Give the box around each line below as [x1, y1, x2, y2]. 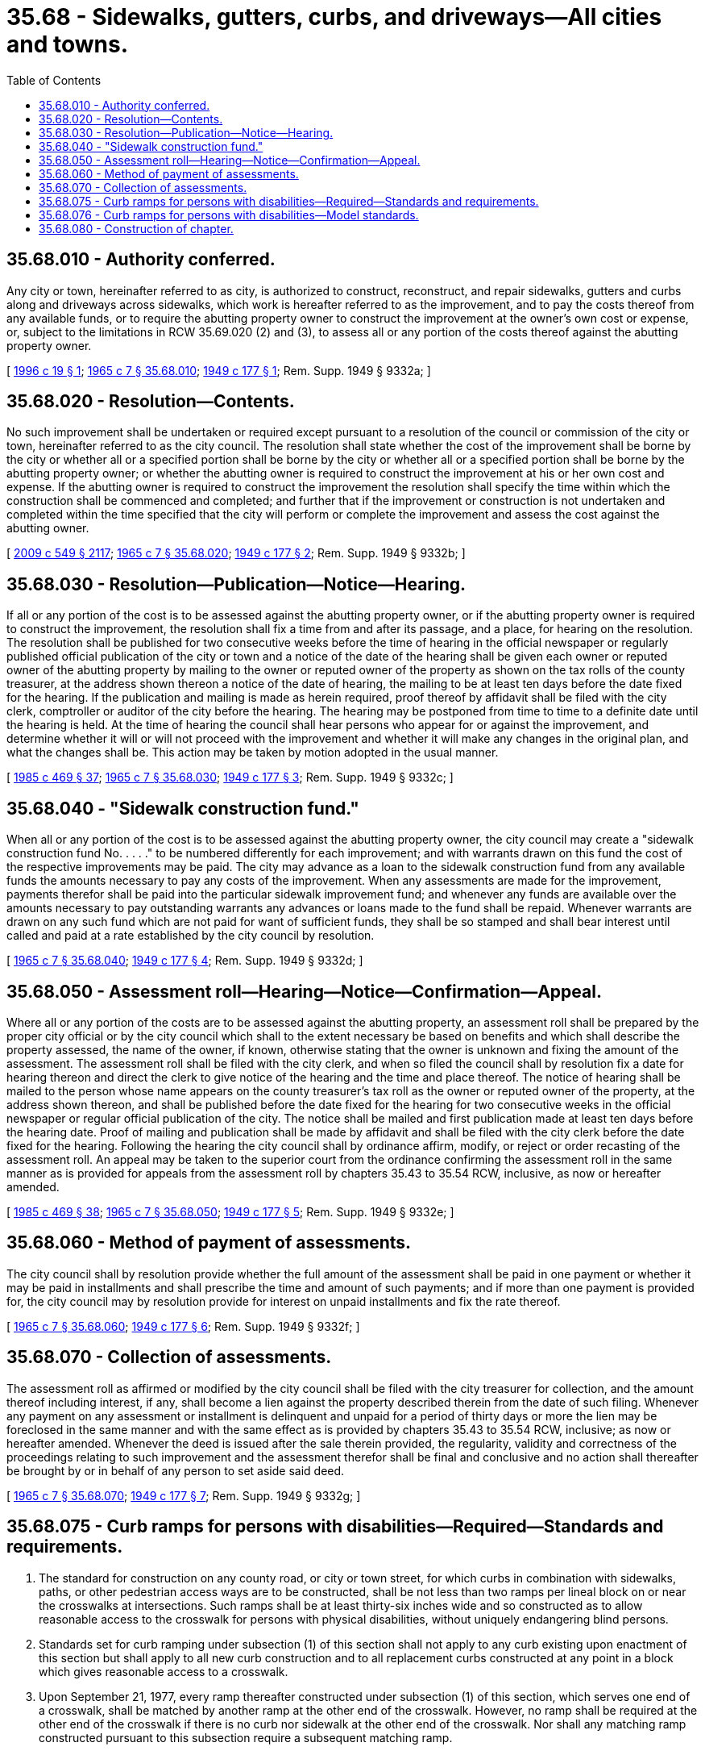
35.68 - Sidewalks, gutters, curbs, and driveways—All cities [6, 3, 662, 31]
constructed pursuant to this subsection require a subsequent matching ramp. [39, 1730, 453, 1745]
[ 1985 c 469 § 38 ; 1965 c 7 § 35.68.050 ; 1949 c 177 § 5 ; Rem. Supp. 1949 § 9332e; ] [6, 1204, 454, 1219]
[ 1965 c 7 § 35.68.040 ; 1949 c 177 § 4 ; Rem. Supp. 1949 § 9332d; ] [6, 953, 363, 968]
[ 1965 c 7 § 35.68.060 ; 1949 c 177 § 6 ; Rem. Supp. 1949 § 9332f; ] [6, 1319, 360, 1333]
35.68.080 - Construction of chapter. [39, 221, 234, 236]
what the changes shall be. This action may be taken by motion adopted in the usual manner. [6, 745, 499, 760]
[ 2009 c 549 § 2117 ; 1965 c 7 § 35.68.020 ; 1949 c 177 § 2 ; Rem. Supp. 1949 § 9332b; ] [6, 546, 466, 561]
